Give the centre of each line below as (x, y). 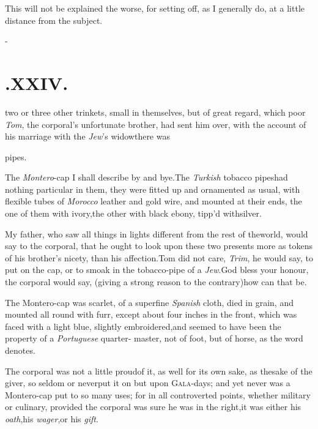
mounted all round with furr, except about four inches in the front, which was (151, 314)
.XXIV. (37, 82)
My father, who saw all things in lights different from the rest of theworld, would (157, 233)
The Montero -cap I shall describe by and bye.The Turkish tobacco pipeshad (146, 177)
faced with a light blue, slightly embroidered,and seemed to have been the (143, 326)
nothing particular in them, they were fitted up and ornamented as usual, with (153, 189)
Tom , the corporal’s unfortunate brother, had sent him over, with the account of (156, 124)
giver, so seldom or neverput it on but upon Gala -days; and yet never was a (148, 383)
